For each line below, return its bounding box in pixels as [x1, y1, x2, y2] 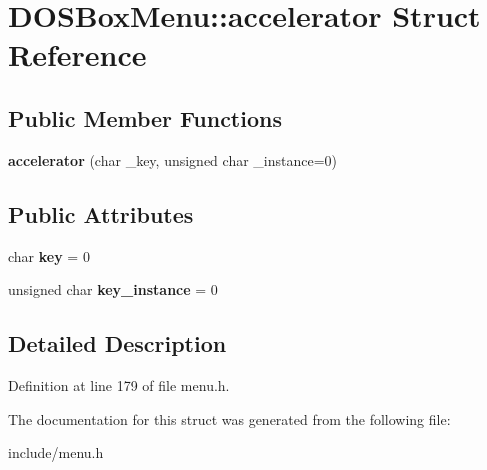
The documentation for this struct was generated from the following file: [8, 408, 451, 429]
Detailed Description [8, 328, 227, 359]
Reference [8, 34, 147, 75]
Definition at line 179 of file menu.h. [8, 374, 230, 395]
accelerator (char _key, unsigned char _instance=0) [8, 149, 338, 170]
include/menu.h [8, 442, 104, 463]
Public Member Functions [8, 102, 282, 133]
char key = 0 [8, 245, 90, 266]
